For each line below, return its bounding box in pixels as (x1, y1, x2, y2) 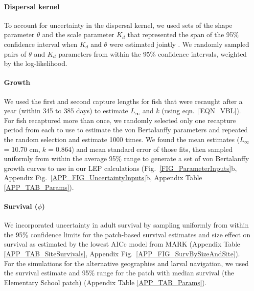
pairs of (4, 48, 26, 59)
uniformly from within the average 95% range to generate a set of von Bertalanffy (4, 153, 249, 164)
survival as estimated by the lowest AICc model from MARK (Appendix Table (4, 239, 240, 249)
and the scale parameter (42, 29, 115, 40)
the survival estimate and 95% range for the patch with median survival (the (4, 268, 234, 278)
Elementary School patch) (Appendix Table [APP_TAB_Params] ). (4, 277, 207, 287)
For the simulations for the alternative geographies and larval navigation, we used (4, 258, 249, 268)
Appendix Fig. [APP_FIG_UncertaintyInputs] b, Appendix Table (4, 172, 202, 183)
